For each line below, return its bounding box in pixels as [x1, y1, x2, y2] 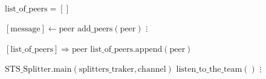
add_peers [77, 25, 113, 33]
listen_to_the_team [176, 65, 242, 74]
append [135, 45, 163, 54]
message [10, 25, 41, 33]
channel [137, 65, 166, 74]
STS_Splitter [5, 65, 51, 74]
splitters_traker [79, 65, 134, 74]
